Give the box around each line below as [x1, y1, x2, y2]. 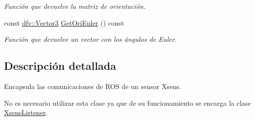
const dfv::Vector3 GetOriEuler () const [4, 17, 124, 28]
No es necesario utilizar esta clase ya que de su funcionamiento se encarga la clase [4, 97, 251, 108]
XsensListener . [4, 107, 48, 118]
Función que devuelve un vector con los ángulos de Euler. [4, 34, 177, 44]
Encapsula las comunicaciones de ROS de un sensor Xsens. [4, 81, 182, 91]
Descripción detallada [4, 58, 116, 73]
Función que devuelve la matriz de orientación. [4, 1, 146, 11]
